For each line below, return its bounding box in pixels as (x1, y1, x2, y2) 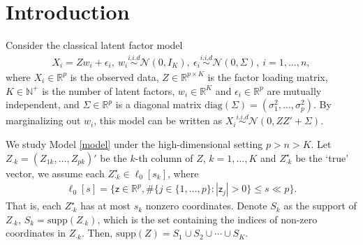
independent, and (6, 97, 80, 112)
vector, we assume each (6, 165, 105, 180)
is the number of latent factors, (42, 83, 175, 98)
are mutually (267, 83, 322, 98)
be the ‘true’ (295, 150, 349, 165)
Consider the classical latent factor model (6, 38, 183, 52)
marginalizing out (6, 113, 81, 128)
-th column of (135, 150, 193, 165)
